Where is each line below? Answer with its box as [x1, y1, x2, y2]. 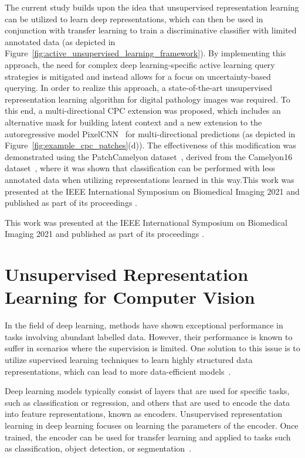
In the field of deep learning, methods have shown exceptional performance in [5, 319, 283, 331]
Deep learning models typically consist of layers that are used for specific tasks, [5, 385, 290, 397]
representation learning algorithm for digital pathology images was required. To [5, 93, 290, 105]
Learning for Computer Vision [5, 285, 255, 309]
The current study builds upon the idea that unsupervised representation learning [5, 1, 299, 13]
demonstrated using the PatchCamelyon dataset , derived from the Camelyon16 [5, 150, 293, 162]
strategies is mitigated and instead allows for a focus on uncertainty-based [5, 70, 271, 82]
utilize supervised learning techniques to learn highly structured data [5, 353, 253, 365]
